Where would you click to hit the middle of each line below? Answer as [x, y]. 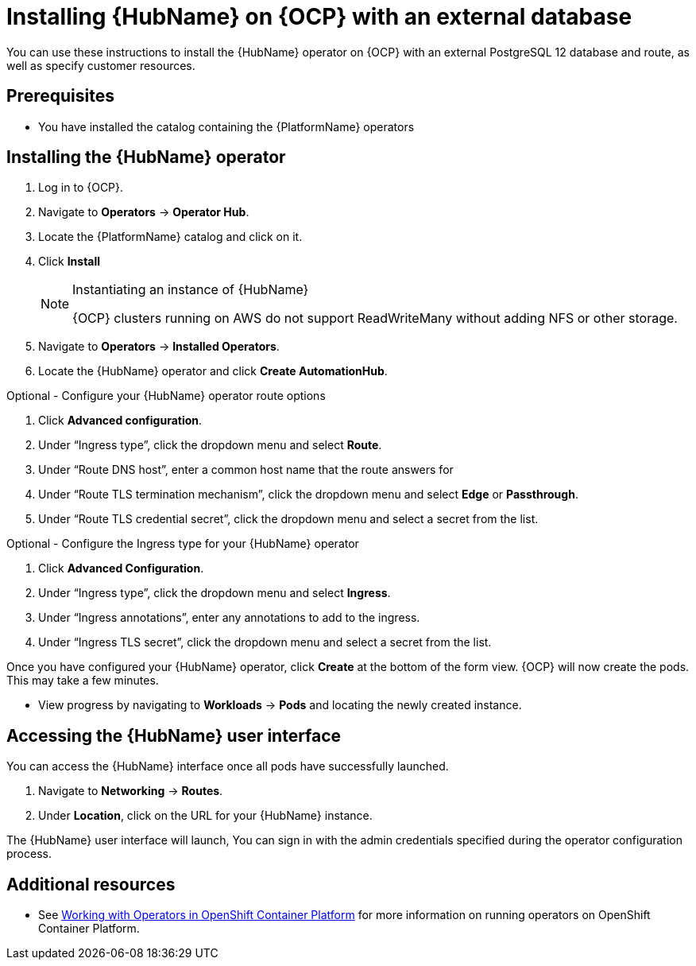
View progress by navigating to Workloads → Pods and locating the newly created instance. [280, 705]
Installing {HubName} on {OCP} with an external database [319, 17]
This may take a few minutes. [83, 681]
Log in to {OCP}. [81, 188]
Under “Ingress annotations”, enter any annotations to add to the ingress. [229, 618]
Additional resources [91, 884]
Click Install [70, 262]
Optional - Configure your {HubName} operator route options [166, 396]
